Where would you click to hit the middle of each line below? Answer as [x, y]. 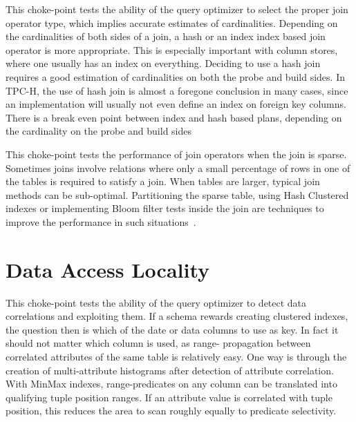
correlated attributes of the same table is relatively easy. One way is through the [176, 356]
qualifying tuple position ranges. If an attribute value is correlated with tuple [169, 397]
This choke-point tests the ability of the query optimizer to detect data [156, 302]
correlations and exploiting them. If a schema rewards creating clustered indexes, [177, 316]
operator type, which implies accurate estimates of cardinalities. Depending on [172, 22]
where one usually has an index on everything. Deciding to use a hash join [163, 63]
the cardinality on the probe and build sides [99, 131]
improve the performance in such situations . [101, 221]
